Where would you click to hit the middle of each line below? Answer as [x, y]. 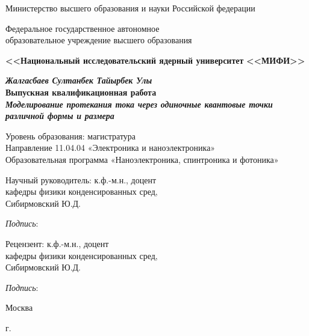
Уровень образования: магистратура [71, 136]
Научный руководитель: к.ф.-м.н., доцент [81, 179]
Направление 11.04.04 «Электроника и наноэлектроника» [111, 148]
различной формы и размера [60, 116]
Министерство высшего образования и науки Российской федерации [130, 8]
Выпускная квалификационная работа [81, 92]
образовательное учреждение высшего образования [99, 40]
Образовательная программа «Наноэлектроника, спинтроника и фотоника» [142, 159]
